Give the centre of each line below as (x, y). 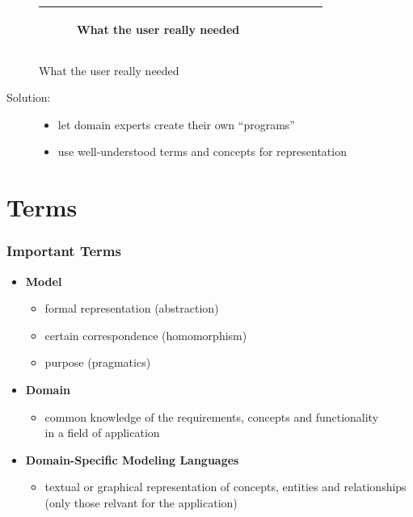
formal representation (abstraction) (132, 308)
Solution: (29, 97)
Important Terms (64, 251)
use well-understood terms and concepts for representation (202, 151)
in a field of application (102, 433)
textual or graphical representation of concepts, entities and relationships (225, 487)
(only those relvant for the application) (141, 502)
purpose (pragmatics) (98, 362)
